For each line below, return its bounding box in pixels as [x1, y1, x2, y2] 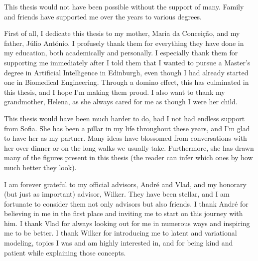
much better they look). [4, 162, 77, 172]
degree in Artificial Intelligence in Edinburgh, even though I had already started [4, 67, 249, 77]
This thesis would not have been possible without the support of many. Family [4, 1, 244, 11]
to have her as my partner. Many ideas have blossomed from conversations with [4, 133, 247, 143]
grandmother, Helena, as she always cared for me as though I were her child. [4, 96, 238, 107]
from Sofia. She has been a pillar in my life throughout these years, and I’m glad [4, 123, 250, 133]
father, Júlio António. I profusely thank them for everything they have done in [4, 37, 244, 48]
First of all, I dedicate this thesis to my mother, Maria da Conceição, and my [4, 28, 240, 38]
